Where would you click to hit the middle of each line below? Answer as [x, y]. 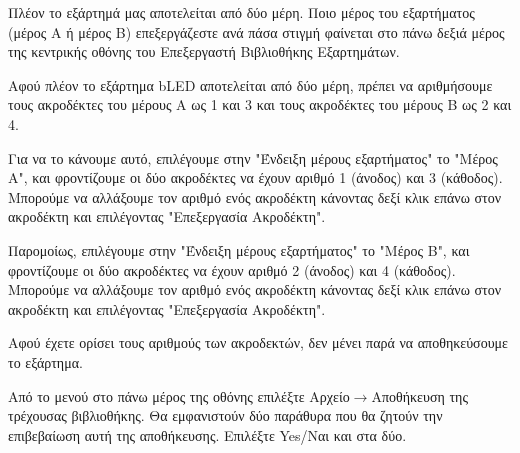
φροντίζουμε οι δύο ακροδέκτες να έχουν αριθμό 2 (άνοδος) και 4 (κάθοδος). [232, 269]
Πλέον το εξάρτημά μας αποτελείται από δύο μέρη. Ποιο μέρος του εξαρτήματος [241, 12]
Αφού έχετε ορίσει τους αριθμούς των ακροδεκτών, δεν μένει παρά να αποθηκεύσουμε [258, 342]
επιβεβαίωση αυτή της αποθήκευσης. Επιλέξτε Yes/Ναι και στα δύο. [207, 434]
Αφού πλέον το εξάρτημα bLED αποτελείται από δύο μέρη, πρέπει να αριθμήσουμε [250, 84]
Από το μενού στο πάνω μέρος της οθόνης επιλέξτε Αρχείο [179, 395]
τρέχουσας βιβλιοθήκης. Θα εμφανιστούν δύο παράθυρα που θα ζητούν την [225, 415]
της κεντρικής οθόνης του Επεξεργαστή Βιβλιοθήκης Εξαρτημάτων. [204, 51]
